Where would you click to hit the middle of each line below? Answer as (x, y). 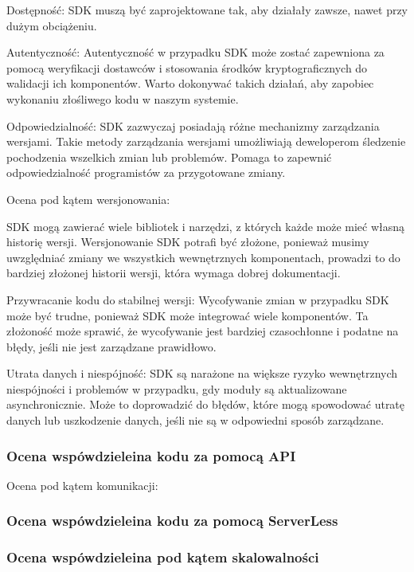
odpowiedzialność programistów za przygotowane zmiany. (146, 172)
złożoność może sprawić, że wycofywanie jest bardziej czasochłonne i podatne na (203, 331)
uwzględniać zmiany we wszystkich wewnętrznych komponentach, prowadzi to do (203, 257)
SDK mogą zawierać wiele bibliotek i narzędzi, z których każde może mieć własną (206, 226)
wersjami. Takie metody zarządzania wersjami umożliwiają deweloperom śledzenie (206, 141)
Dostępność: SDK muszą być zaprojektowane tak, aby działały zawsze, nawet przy (207, 10)
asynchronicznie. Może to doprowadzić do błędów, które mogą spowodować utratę (206, 404)
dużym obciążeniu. (52, 25)
